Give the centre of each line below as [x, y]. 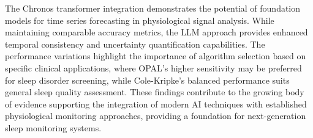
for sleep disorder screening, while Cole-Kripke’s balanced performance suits [147, 80]
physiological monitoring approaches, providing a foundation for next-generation [156, 116]
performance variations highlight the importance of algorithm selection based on [156, 56]
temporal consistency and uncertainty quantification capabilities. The [135, 44]
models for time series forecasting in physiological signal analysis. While [140, 20]
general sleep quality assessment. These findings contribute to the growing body [155, 92]
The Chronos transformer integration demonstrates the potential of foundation [153, 8]
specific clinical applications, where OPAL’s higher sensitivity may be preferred [153, 67]
